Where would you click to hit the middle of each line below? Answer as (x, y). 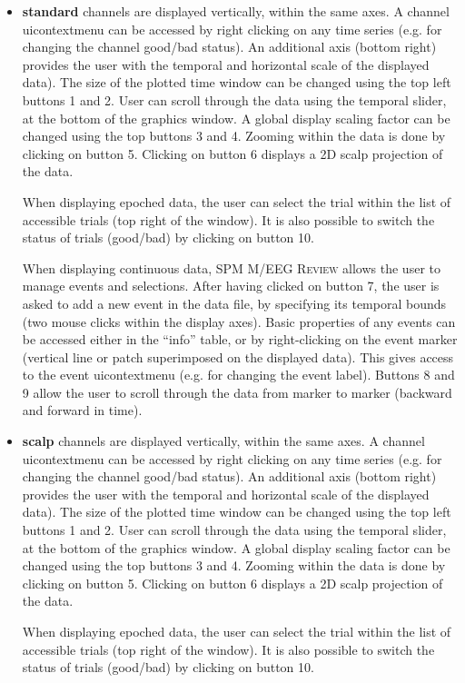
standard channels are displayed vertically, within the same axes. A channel (236, 11)
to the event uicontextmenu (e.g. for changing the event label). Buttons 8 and (238, 375)
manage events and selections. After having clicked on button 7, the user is (231, 286)
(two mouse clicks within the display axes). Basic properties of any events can (239, 321)
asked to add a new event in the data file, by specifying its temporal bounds (234, 303)
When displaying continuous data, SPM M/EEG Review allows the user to (231, 267)
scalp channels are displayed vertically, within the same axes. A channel (223, 441)
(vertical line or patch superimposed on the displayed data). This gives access (238, 356)
